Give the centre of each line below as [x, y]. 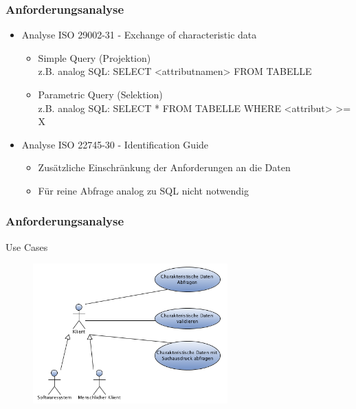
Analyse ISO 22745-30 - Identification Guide [115, 144]
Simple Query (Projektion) [94, 57]
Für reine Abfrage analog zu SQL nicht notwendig [143, 190]
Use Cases [27, 246]
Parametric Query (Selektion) [100, 94]
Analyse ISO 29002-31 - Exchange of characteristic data [139, 35]
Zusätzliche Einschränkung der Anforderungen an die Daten [164, 167]
